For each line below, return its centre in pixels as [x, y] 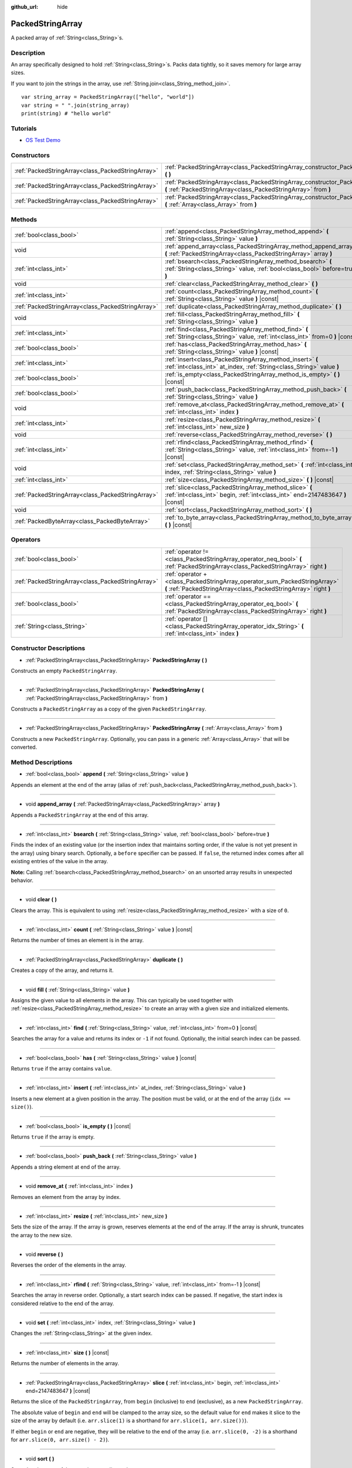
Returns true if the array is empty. [53, 1137]
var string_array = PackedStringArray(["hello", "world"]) [108, 97]
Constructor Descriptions [48, 648]
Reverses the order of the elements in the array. [68, 1265]
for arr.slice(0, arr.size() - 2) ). [60, 1439]
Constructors [30, 155]
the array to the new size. [42, 1235]
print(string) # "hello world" [66, 114]
